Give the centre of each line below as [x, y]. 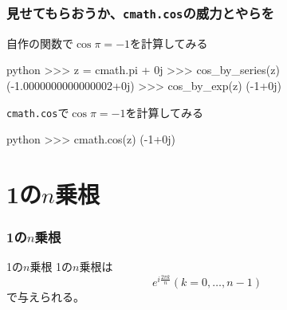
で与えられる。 [45, 296]
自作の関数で [40, 43]
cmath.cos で [38, 112]
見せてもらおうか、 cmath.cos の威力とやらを [140, 12]
